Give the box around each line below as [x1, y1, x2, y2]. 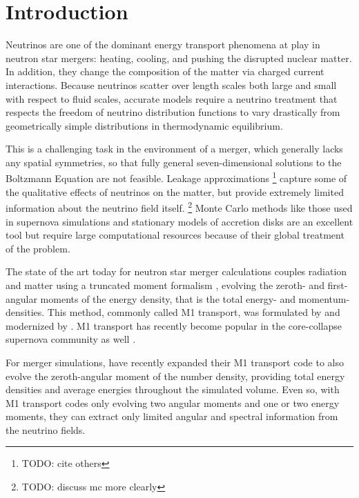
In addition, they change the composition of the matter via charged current [6, 64, 324, 79]
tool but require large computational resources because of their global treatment [6, 228, 345, 242]
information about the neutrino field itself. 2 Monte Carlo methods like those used [6, 199, 353, 215]
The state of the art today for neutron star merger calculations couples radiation [6, 264, 347, 279]
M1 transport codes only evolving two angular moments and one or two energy [6, 395, 340, 410]
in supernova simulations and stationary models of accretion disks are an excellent [6, 214, 353, 228]
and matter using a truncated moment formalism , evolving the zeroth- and [6, 277, 324, 292]
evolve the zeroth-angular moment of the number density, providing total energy [6, 368, 345, 383]
